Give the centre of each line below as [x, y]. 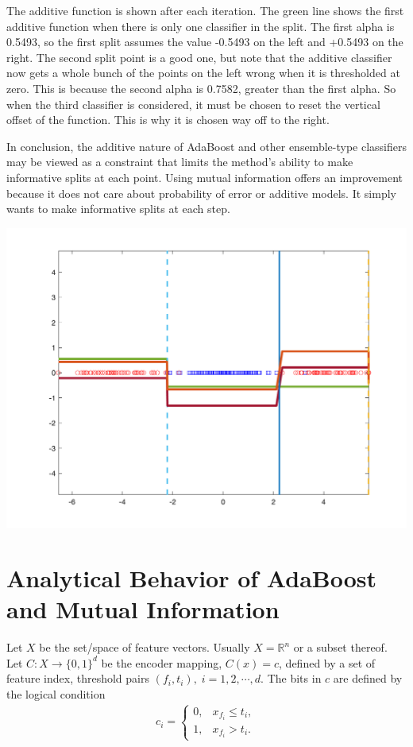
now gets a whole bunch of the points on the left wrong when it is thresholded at [203, 73]
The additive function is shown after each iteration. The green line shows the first [205, 10]
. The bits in [291, 678]
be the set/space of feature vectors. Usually [145, 647]
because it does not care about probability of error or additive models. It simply [201, 193]
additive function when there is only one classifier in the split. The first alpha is [201, 26]
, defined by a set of [327, 662]
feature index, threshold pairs [78, 678]
